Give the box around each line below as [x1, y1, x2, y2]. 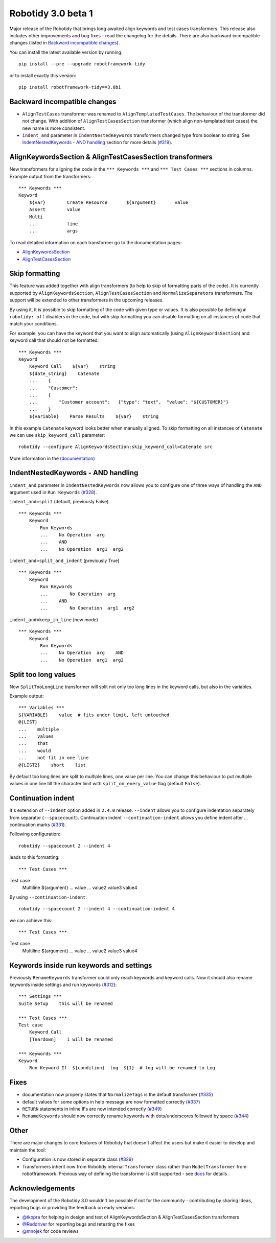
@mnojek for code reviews [22, 1228, 79, 1234]
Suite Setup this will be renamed [18, 1000, 113, 1006]
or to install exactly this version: [9, 72, 76, 79]
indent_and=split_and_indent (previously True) [9, 557, 120, 564]
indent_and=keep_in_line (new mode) [9, 616, 98, 623]
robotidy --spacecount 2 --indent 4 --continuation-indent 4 [18, 906, 175, 912]
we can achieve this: [9, 917, 53, 923]
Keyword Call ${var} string [29, 363, 116, 369]
